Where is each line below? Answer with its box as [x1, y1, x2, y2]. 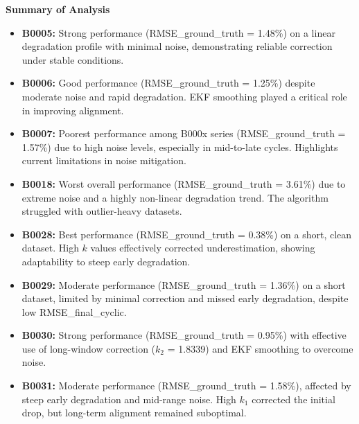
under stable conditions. [21, 52, 124, 67]
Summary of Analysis [6, 2, 110, 16]
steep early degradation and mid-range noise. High [21, 391, 236, 406]
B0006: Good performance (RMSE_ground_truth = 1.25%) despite [21, 76, 315, 90]
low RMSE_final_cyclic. [21, 304, 127, 319]
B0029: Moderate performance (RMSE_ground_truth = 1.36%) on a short [21, 277, 346, 292]
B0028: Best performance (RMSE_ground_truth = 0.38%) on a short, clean [21, 227, 352, 241]
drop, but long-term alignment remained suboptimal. [21, 405, 247, 420]
